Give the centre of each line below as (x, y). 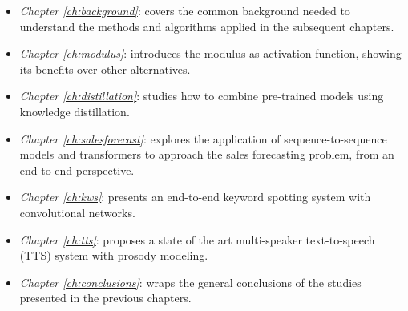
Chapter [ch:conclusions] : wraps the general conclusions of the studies (190, 282)
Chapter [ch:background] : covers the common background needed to (185, 10)
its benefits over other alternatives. (105, 69)
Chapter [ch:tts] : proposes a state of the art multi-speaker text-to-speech (197, 239)
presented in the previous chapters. (105, 298)
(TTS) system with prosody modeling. (114, 255)
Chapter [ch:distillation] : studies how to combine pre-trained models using (202, 96)
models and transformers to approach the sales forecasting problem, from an (207, 154)
